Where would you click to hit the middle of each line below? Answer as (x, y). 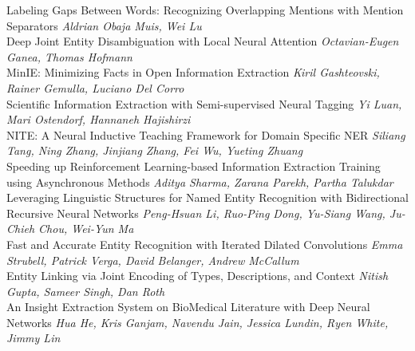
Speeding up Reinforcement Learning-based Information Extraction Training (194, 166)
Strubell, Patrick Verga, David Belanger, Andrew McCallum (153, 260)
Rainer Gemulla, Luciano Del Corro (95, 87)
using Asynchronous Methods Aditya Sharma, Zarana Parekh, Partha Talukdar (200, 181)
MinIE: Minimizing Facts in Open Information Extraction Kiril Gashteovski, (193, 72)
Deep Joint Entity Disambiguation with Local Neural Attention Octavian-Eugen (203, 41)
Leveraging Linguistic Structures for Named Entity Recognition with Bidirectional (207, 197)
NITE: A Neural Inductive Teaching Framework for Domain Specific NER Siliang (206, 134)
